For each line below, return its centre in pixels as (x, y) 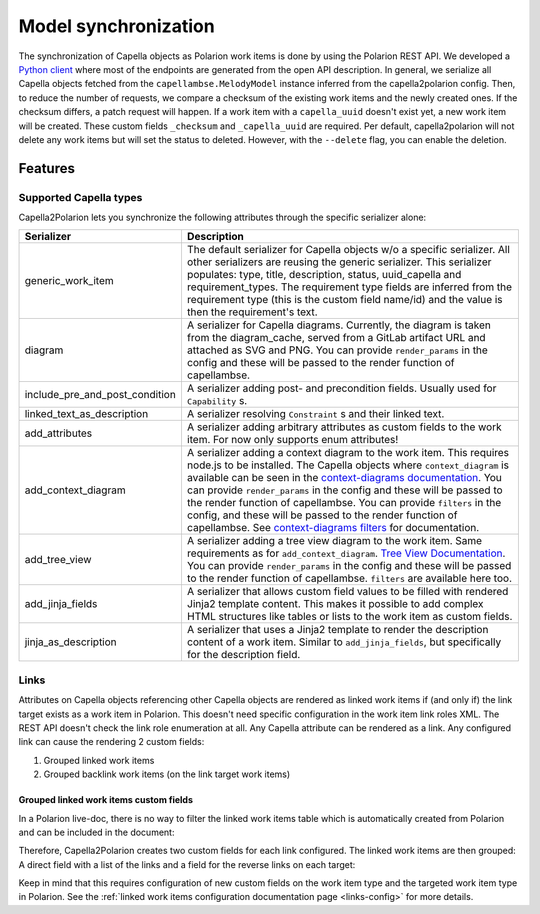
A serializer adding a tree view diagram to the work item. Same (334, 541)
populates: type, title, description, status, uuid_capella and (324, 275)
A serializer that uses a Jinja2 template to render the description (337, 630)
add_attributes (58, 433)
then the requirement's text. (252, 312)
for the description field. (243, 655)
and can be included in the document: (96, 832)
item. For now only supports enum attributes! (292, 440)
